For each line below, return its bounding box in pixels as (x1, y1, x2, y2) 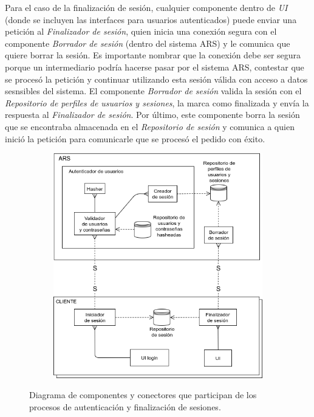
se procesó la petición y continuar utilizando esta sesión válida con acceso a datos (5, 72, 308, 85)
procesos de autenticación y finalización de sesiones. (29, 401, 221, 413)
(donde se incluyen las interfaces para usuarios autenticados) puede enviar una (5, 13, 297, 26)
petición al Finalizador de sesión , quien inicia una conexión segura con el (5, 25, 277, 38)
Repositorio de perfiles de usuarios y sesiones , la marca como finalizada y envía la (5, 96, 309, 109)
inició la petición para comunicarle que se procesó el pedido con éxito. (5, 132, 265, 145)
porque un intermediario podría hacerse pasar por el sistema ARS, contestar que (5, 60, 304, 73)
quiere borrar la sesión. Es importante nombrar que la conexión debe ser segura (5, 49, 301, 61)
